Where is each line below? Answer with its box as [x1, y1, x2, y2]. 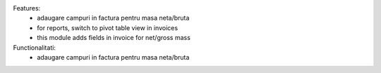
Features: [13, 4, 41, 12]
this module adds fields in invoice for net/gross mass [37, 34, 190, 42]
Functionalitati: [13, 43, 56, 52]
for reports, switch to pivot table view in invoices [37, 23, 179, 32]
